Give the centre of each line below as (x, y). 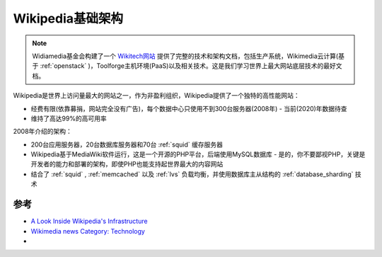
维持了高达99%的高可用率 (69, 118)
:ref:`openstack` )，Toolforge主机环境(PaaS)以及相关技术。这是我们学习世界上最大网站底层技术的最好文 (191, 66)
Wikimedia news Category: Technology (88, 231)
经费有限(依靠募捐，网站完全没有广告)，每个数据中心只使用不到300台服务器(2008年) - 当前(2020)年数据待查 (189, 108)
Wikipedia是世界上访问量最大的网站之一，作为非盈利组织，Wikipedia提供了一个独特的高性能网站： (156, 96)
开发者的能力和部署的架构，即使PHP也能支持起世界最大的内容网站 (127, 164)
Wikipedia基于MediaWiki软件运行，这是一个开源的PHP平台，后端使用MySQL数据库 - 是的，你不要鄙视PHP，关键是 (198, 154)
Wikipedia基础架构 (68, 18)
